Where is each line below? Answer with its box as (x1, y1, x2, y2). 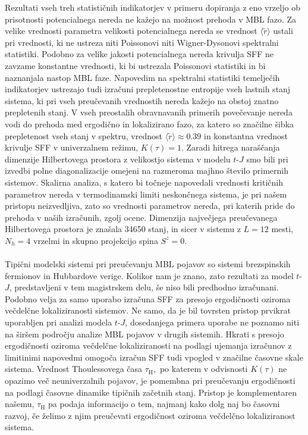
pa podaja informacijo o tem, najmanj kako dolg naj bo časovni (48, 398, 280, 410)
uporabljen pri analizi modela (5, 316, 112, 328)
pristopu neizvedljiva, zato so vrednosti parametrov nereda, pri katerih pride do (5, 199, 295, 212)
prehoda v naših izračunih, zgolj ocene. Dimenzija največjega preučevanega (5, 211, 278, 223)
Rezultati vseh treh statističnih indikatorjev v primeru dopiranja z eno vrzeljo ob (5, 1, 300, 13)
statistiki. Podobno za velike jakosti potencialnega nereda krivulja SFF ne (5, 48, 274, 60)
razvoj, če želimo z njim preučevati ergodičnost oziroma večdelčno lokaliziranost (5, 409, 296, 421)
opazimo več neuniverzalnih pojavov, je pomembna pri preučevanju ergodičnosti (5, 374, 296, 386)
